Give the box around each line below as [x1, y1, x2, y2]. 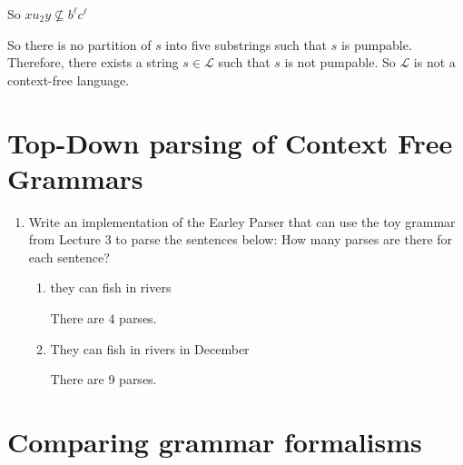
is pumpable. [340, 35, 412, 54]
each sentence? [28, 247, 110, 266]
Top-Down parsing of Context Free [7, 124, 453, 161]
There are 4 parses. [50, 309, 157, 328]
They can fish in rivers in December [50, 339, 250, 358]
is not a [413, 53, 456, 72]
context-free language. [7, 70, 130, 89]
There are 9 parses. [50, 370, 157, 389]
